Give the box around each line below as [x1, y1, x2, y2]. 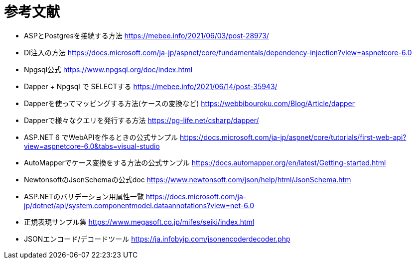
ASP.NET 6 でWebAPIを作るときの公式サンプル [24, 132, 178, 141]
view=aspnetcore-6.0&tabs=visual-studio [24, 141, 160, 150]
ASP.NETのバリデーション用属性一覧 [24, 192, 144, 201]
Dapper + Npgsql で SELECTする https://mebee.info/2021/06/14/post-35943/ [24, 82, 277, 91]
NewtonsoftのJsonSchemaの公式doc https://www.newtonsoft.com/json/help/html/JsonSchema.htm [24, 175, 351, 184]
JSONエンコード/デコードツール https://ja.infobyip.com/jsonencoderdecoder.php [24, 234, 290, 243]
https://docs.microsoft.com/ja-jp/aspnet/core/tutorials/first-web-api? [179, 132, 407, 141]
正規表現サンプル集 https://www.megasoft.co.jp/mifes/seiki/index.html [24, 217, 255, 226]
